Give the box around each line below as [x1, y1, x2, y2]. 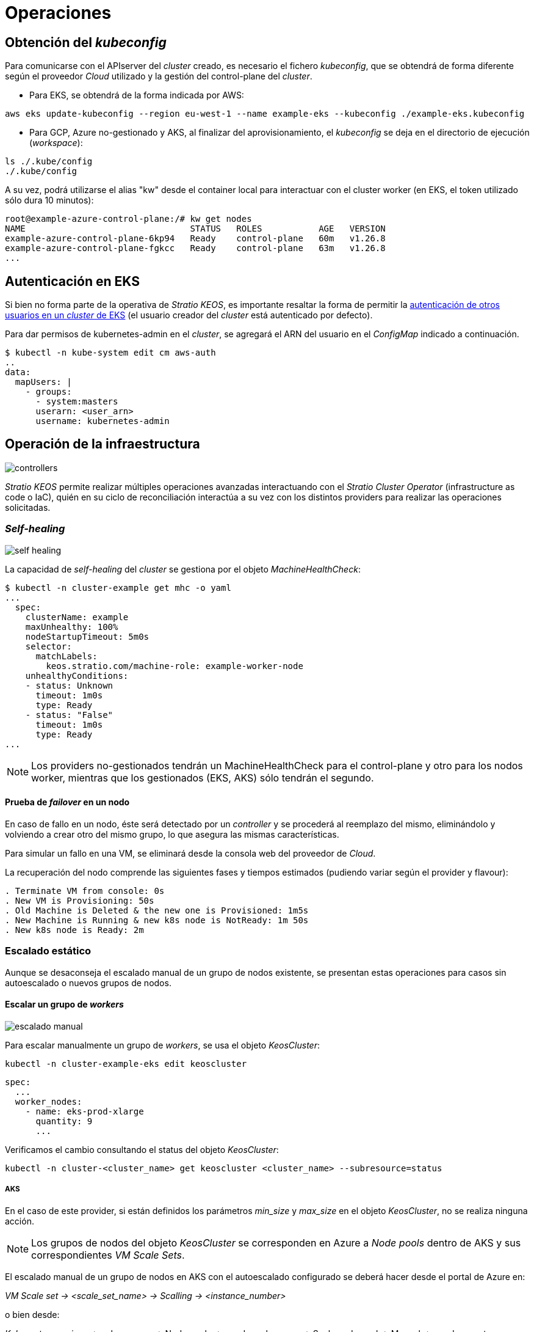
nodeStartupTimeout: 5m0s [25, 631, 150, 642]
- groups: [25, 387, 72, 397]
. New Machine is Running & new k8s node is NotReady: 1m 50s [5, 915, 309, 925]
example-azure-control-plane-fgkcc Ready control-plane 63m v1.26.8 [5, 243, 386, 254]
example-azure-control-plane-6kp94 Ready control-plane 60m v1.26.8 [5, 233, 386, 244]
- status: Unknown [25, 680, 114, 690]
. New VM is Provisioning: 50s [5, 895, 154, 906]
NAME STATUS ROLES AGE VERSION [5, 224, 386, 234]
